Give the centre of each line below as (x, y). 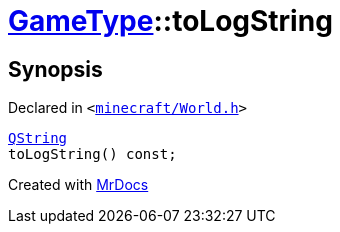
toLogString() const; (92, 154)
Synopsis (55, 69)
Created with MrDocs (78, 185)
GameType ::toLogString (170, 21)
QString (38, 138)
